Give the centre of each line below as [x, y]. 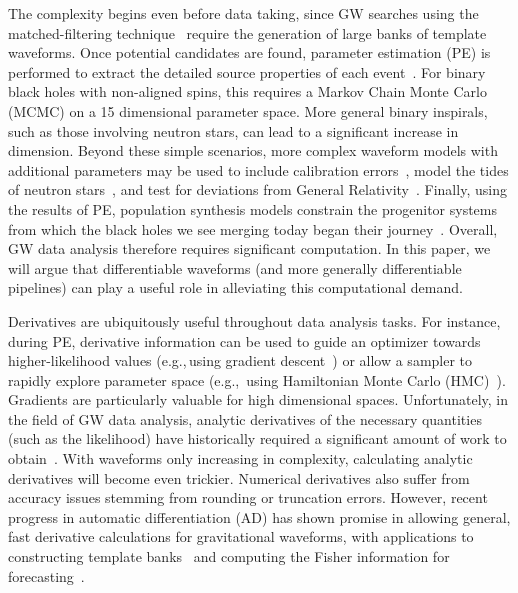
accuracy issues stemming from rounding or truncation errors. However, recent [248, 497]
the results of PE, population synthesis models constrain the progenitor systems [252, 208]
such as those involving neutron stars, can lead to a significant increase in [233, 130]
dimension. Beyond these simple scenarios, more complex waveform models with [253, 150]
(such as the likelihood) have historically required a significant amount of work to [257, 438]
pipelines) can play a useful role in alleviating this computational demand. [235, 287]
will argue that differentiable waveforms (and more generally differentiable [235, 267]
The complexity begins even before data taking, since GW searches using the [243, 13]
